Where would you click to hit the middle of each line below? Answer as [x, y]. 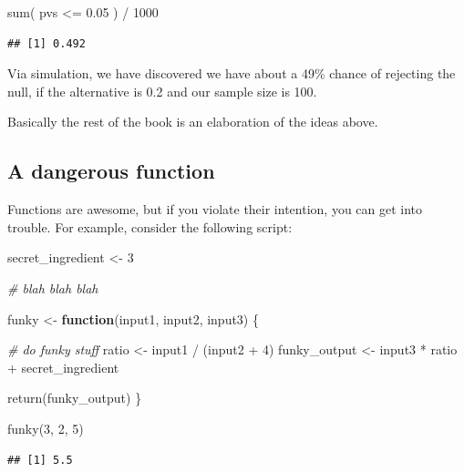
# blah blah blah [53, 287]
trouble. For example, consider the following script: [150, 226]
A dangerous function [111, 171]
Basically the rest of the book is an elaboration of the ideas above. [193, 122]
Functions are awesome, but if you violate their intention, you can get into [215, 209]
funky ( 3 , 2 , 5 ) [46, 428]
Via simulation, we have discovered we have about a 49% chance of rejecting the [232, 73]
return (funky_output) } [75, 398]
